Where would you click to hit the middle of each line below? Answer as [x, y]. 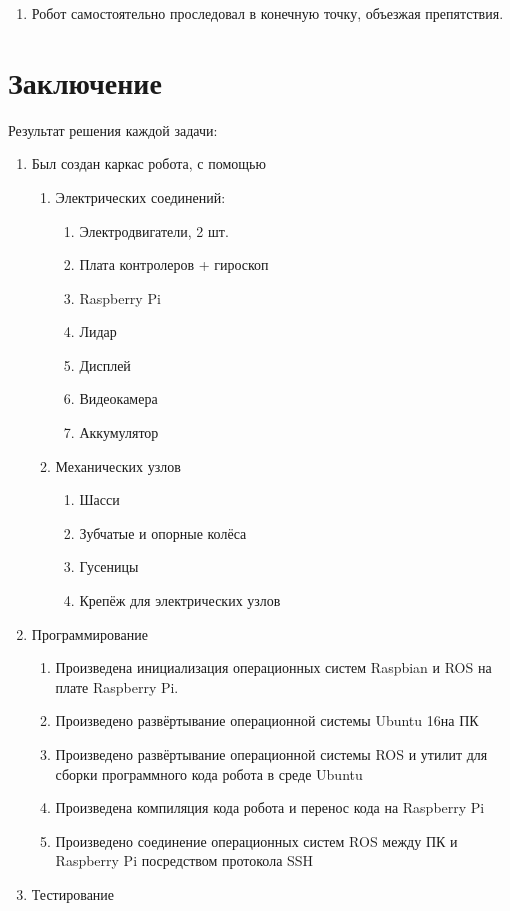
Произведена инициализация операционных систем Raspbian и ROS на [273, 667]
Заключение [85, 81]
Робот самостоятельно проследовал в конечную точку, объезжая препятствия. [267, 13]
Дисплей [105, 364]
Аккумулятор [119, 432]
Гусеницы [109, 566]
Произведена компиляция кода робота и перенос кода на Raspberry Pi [270, 807]
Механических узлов [118, 465]
